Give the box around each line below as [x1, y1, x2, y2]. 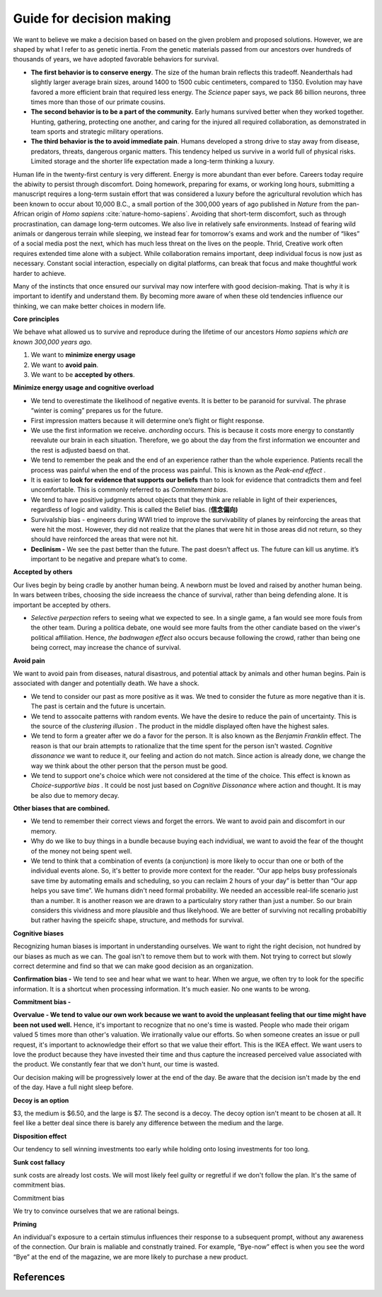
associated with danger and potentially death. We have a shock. [13, 679, 199, 687]
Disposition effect [13, 1132, 67, 1140]
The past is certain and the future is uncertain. [30, 702, 166, 711]
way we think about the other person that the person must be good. [30, 761, 228, 770]
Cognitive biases [13, 929, 64, 937]
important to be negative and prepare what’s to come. [30, 555, 187, 564]
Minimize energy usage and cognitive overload [13, 383, 154, 392]
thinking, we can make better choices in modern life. [13, 301, 166, 310]
